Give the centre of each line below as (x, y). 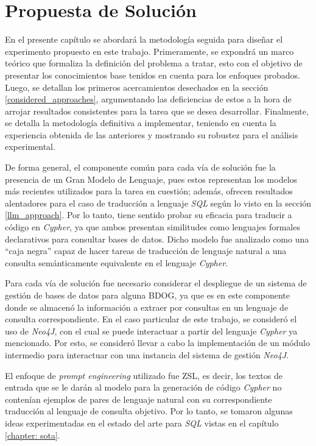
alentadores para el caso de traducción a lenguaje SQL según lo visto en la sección (158, 203)
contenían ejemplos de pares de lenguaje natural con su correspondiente (139, 399)
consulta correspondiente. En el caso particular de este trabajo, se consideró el (151, 319)
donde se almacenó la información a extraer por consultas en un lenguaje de (147, 307)
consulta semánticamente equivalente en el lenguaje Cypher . (117, 262)
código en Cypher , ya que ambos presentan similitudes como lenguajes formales (153, 227)
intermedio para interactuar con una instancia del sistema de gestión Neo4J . (147, 354)
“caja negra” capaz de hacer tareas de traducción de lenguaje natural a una (146, 251)
